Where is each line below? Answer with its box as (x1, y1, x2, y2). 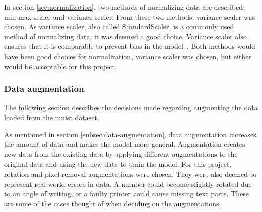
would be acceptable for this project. (4, 61, 117, 71)
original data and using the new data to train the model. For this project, (4, 158, 232, 169)
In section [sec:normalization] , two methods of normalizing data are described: (4, 2, 245, 12)
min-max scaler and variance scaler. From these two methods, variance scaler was (4, 11, 255, 22)
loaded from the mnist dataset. (4, 112, 99, 122)
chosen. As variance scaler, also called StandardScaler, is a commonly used (4, 21, 234, 32)
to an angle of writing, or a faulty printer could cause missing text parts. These (4, 188, 249, 199)
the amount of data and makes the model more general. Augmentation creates (4, 139, 245, 149)
